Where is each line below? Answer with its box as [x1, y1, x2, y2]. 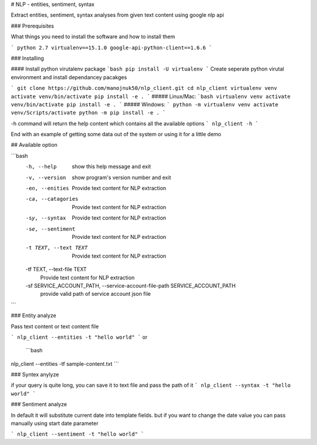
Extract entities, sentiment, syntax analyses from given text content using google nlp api [11, 12, 224, 19]
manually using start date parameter [11, 420, 99, 427]
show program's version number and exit [72, 174, 171, 181]
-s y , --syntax [25, 215, 66, 221]
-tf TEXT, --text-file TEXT [25, 266, 87, 273]
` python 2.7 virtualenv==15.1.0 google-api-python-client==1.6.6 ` [11, 44, 213, 51]
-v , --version [25, 174, 66, 181]
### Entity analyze [11, 312, 56, 319]
